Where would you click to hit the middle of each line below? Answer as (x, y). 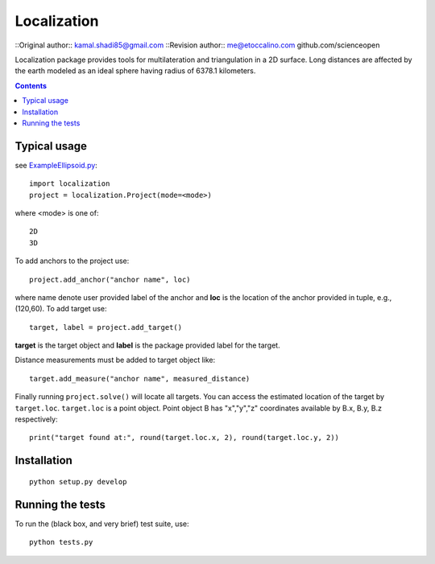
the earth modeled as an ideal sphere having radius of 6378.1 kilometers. (135, 71)
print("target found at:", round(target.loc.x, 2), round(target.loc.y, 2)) (184, 438)
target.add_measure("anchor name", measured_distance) (140, 379)
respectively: (36, 419)
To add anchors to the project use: (72, 261)
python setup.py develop (78, 482)
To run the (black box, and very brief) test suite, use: (102, 524)
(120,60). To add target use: (61, 309)
